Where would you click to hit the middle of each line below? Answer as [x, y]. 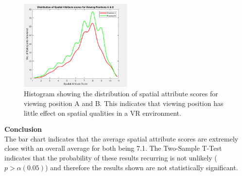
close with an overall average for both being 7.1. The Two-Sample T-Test [113, 148]
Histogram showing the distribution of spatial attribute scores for [121, 94]
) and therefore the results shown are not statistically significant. [142, 167]
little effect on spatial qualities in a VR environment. [103, 113]
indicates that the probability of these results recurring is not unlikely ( [111, 158]
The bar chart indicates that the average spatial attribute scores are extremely [121, 138]
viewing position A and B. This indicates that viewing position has [124, 103]
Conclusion [23, 129]
